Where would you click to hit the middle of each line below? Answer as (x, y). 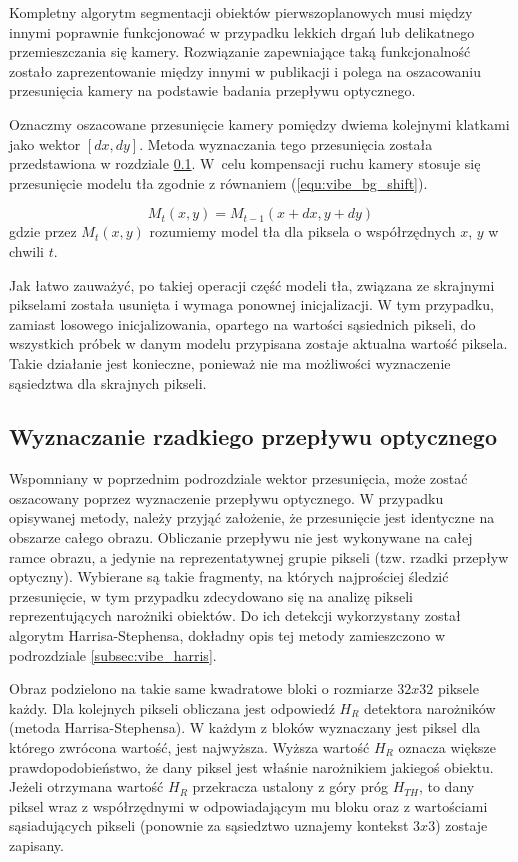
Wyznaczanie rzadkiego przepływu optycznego (253, 436)
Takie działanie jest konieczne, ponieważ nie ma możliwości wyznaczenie (230, 362)
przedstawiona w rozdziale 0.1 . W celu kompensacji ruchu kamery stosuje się (245, 163)
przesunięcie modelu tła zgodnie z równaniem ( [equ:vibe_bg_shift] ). (218, 182)
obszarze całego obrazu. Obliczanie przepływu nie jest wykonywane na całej (241, 537)
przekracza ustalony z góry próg (290, 786)
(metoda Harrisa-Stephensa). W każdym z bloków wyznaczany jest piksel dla (245, 727)
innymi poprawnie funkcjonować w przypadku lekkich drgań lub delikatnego (242, 31)
